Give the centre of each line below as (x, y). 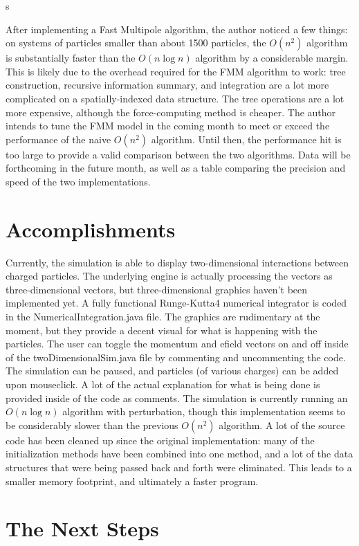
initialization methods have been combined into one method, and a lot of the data (179, 454)
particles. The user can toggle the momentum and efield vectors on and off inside (177, 344)
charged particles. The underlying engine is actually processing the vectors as (169, 276)
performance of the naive (58, 139)
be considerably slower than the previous (92, 425)
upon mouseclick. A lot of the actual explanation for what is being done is (163, 384)
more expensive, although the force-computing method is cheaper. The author (171, 112)
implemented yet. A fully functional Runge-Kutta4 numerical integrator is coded (176, 303)
